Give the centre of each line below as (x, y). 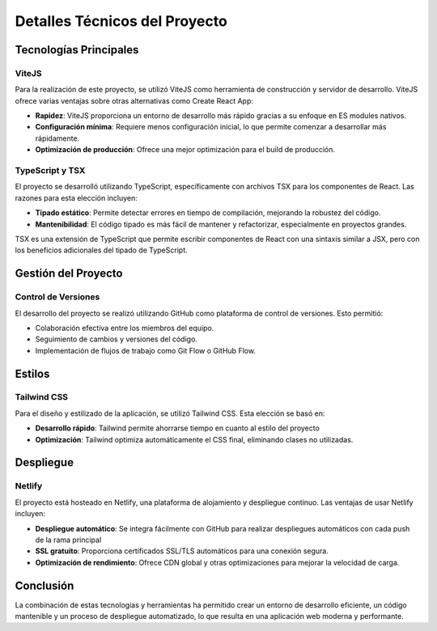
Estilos (32, 373)
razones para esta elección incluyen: (76, 197)
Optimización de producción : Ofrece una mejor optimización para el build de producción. (185, 150)
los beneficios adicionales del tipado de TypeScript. (101, 250)
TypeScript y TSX (50, 171)
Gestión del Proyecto (69, 274)
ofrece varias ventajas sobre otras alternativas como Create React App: (134, 100)
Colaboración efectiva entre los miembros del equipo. (125, 328)
